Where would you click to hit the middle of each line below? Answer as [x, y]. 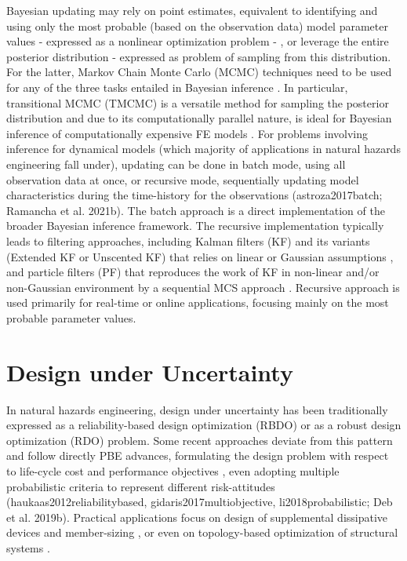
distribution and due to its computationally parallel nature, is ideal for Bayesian [199, 118]
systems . [28, 547]
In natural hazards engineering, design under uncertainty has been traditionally [197, 409]
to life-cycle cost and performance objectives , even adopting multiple [173, 470]
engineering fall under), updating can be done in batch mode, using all [176, 164]
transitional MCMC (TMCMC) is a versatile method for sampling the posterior [198, 102]
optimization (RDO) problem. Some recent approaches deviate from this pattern [200, 440]
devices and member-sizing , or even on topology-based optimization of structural [202, 532]
